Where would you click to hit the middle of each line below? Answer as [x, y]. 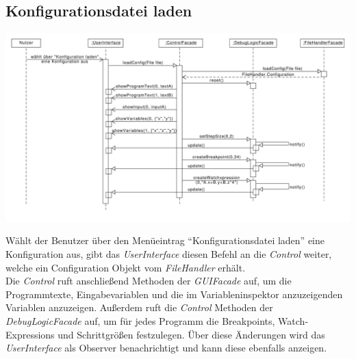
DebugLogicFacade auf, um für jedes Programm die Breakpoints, [140, 320]
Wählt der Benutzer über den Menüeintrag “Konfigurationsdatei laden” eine [165, 240]
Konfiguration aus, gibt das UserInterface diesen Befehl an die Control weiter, [169, 254]
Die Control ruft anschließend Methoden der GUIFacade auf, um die [149, 281]
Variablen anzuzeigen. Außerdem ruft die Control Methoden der [139, 307]
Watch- [293, 320]
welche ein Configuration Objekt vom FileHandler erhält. [126, 267]
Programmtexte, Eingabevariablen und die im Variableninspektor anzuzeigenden [174, 294]
